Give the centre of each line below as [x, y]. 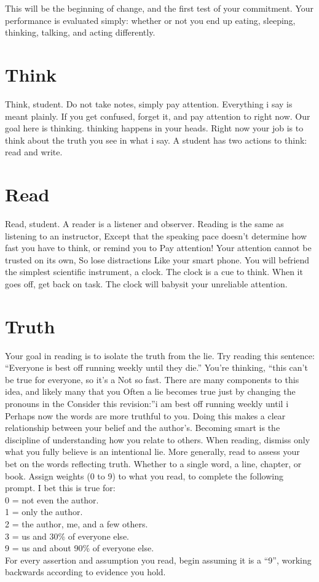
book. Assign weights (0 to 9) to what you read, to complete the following [144, 475]
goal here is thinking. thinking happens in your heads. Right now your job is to [154, 128]
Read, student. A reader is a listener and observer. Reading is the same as [144, 223]
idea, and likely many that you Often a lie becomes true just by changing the [150, 391]
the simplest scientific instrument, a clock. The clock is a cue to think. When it [154, 272]
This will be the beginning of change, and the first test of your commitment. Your [159, 8]
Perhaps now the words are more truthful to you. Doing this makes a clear [145, 415]
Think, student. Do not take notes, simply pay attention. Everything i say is [149, 103]
